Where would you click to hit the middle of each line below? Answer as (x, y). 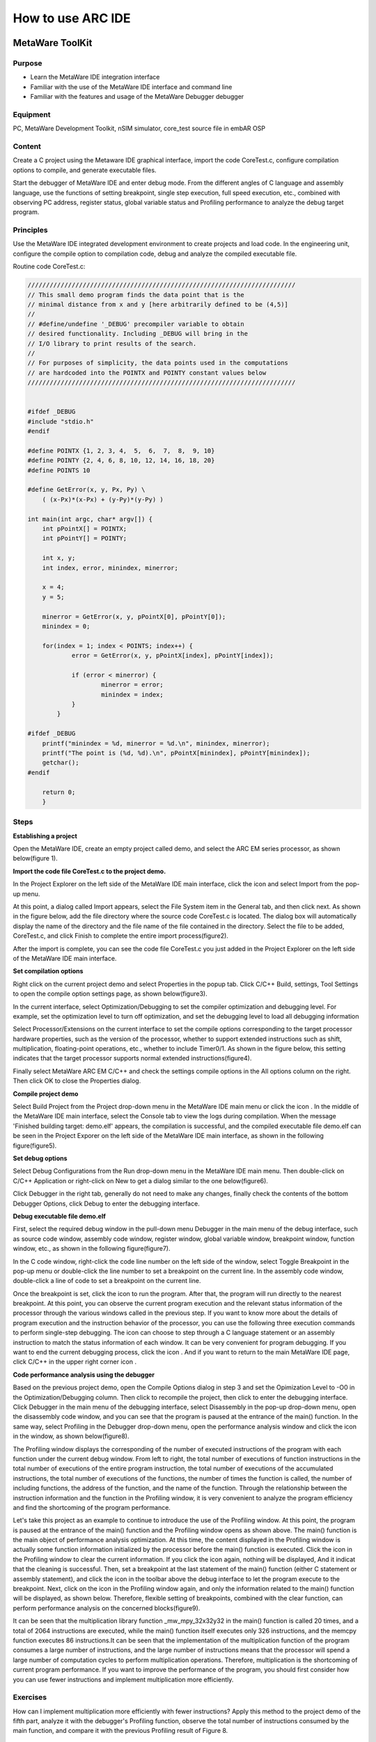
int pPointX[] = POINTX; (85, 529)
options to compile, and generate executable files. (85, 170)
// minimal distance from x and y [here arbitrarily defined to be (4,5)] (158, 305)
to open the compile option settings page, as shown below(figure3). (110, 994)
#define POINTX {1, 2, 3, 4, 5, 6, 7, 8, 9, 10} (121, 450)
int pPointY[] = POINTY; (85, 539)
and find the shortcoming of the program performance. (92, 1507)
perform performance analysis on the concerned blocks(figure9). (107, 1608)
